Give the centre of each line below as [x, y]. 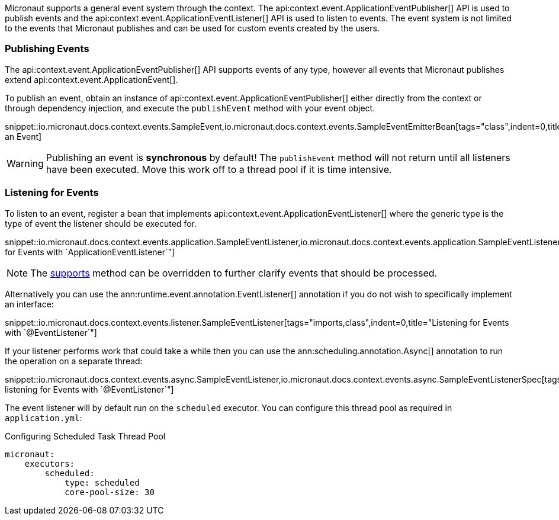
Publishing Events [47, 49]
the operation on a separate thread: [74, 361]
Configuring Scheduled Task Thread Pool [85, 436]
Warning [25, 163]
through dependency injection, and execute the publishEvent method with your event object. [190, 108]
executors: [50, 463]
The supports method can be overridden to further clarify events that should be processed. [234, 273]
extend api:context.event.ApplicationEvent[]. [91, 79]
